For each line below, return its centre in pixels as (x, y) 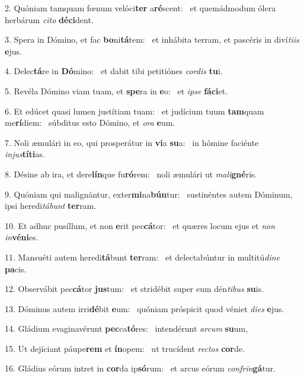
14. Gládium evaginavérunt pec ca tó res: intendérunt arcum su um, (127, 328)
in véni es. (22, 237)
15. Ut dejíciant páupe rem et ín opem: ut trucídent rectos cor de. (125, 348)
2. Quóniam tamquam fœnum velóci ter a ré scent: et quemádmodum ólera (140, 8)
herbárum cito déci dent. (49, 19)
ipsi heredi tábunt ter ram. (51, 206)
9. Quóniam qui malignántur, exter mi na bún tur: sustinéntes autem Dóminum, (149, 194)
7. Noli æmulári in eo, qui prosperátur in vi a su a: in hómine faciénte (132, 142)
